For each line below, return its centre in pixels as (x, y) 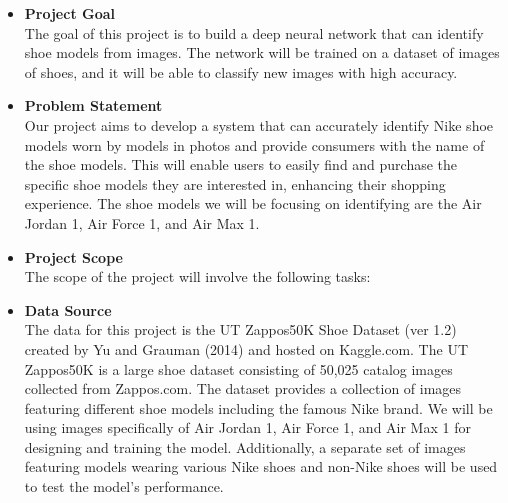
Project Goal (69, 13)
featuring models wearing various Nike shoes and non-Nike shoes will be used (261, 466)
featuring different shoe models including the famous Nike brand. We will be (258, 407)
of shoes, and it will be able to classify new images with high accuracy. (241, 71)
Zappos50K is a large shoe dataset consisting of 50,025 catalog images (238, 368)
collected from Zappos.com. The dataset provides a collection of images (243, 388)
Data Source (68, 309)
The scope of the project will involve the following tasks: (197, 276)
